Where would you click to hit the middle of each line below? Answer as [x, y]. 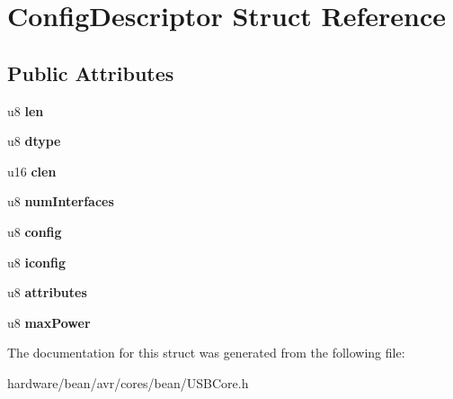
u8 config [35, 231]
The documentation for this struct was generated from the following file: [206, 353]
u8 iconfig [37, 262]
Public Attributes [91, 73]
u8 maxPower [49, 322]
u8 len [26, 110]
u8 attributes [47, 292]
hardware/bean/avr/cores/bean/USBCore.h [128, 382]
